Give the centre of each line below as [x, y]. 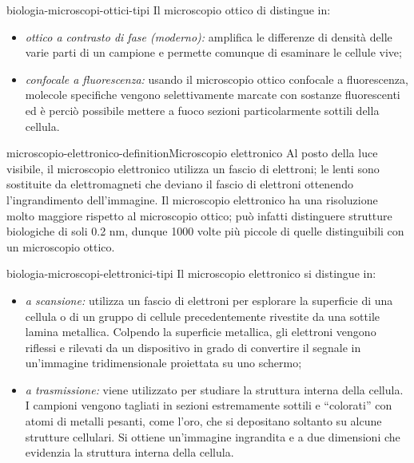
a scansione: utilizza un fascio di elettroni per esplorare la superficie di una [209, 300]
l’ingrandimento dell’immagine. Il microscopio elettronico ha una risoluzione [192, 199]
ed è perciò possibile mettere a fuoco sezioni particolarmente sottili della [202, 110]
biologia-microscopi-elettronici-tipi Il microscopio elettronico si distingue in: [191, 273]
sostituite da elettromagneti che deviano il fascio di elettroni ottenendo [180, 184]
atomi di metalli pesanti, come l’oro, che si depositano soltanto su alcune [203, 421]
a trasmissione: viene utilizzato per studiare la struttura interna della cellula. [214, 389]
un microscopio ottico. [61, 246]
